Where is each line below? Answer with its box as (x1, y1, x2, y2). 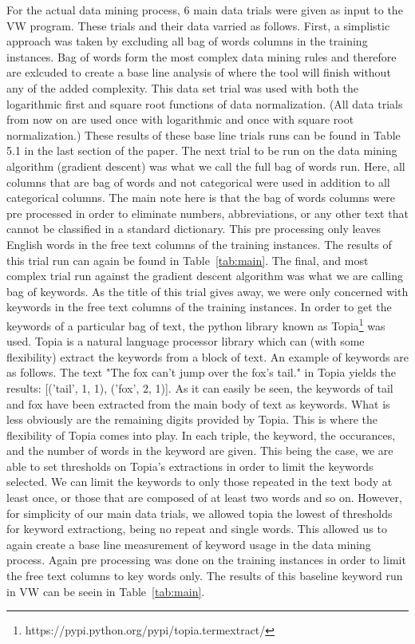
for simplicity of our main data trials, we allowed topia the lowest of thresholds (6, 504, 393, 521)
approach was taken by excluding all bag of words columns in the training (6, 33, 368, 49)
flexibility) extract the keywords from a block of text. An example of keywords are (6, 348, 409, 365)
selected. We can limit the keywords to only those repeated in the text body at (6, 473, 393, 490)
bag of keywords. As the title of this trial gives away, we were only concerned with (6, 282, 409, 299)
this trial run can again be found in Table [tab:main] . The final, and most (6, 251, 369, 268)
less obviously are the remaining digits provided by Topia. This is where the (6, 411, 377, 428)
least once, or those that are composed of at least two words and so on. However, (6, 489, 402, 506)
